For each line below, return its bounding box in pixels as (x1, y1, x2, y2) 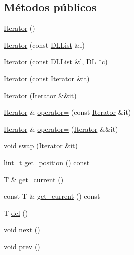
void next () (4, 224, 40, 235)
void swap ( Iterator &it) (4, 140, 78, 151)
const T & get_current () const (4, 191, 100, 201)
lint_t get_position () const (4, 157, 90, 167)
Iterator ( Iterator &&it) (4, 90, 77, 100)
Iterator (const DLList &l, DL (4, 56, 96, 67)
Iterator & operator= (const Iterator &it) (4, 107, 131, 117)
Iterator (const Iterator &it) (4, 73, 90, 83)
